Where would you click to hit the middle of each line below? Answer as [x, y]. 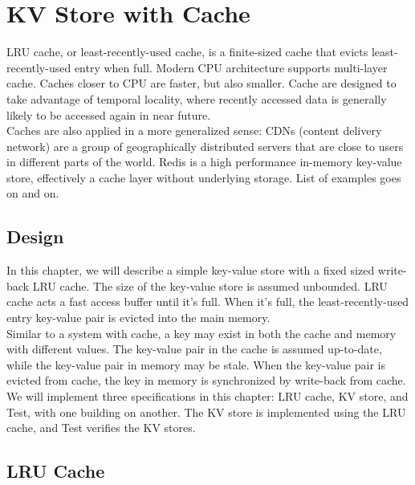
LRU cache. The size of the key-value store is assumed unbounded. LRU [210, 285]
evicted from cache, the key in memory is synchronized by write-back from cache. [206, 380]
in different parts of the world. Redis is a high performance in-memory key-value [204, 162]
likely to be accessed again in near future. [109, 114]
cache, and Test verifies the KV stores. [101, 428]
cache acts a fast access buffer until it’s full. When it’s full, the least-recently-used [208, 302]
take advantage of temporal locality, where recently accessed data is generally [197, 98]
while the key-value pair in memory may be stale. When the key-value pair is [196, 364]
